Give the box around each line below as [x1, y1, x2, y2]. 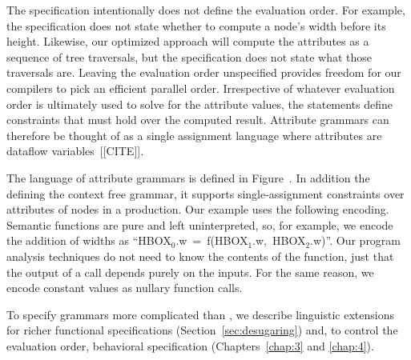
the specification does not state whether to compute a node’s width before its [6, 17, 386, 34]
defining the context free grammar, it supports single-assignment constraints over [6, 185, 405, 202]
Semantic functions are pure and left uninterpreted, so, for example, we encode [6, 216, 393, 233]
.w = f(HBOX [175, 232, 248, 249]
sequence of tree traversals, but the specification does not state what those [6, 48, 372, 65]
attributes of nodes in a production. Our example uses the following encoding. [6, 201, 389, 218]
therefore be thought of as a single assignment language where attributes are [6, 126, 382, 143]
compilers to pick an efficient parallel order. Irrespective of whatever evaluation [6, 79, 395, 96]
